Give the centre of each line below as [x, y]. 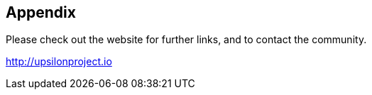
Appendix [41, 12]
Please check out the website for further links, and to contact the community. [186, 40]
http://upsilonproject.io [59, 62]
